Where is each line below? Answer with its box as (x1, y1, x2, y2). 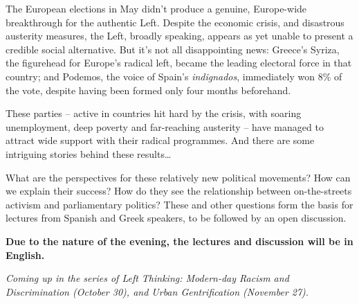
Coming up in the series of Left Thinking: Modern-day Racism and (6, 271, 289, 285)
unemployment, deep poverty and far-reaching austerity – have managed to (6, 119, 324, 134)
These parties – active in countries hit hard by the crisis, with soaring (6, 106, 302, 120)
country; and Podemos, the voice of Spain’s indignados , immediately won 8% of (6, 69, 342, 83)
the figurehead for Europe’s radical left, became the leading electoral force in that (6, 55, 352, 70)
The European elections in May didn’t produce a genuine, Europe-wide (6, 1, 307, 15)
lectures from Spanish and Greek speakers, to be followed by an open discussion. (6, 211, 347, 225)
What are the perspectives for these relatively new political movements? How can (6, 170, 351, 184)
